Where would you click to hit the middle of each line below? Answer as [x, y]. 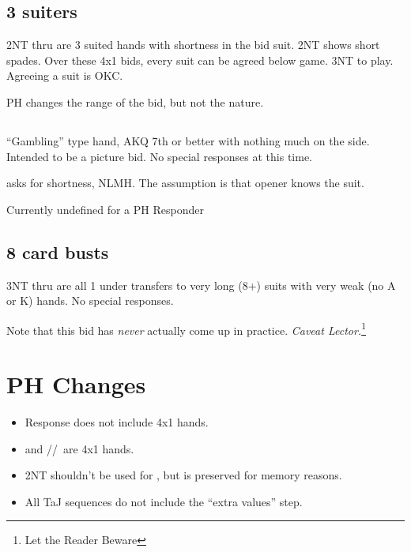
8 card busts [58, 252]
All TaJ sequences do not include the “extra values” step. [164, 501]
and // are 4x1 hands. [79, 448]
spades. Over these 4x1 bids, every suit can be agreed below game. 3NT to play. [200, 60]
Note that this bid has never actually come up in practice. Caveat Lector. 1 [186, 329]
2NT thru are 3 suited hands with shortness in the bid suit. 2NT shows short [193, 45]
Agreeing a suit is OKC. [65, 75]
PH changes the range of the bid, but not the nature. [135, 101]
